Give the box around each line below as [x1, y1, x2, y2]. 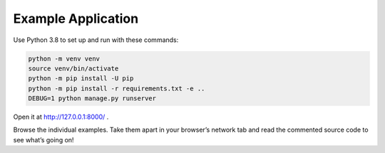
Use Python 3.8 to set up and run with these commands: [13, 36, 179, 44]
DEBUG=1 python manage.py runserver [28, 95, 157, 102]
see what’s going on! [13, 135, 74, 144]
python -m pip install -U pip [28, 75, 134, 83]
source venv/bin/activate [28, 64, 119, 73]
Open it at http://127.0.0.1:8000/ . [13, 112, 109, 121]
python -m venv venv [28, 54, 100, 63]
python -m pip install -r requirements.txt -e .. [28, 84, 205, 93]
